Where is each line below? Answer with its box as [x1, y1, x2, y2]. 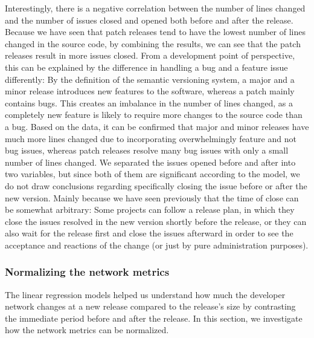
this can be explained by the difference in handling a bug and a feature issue [5, 60, 288, 73]
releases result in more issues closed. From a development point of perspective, [5, 49, 295, 62]
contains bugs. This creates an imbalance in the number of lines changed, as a [5, 96, 293, 109]
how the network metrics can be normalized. [5, 323, 169, 336]
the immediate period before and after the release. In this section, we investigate [5, 311, 303, 324]
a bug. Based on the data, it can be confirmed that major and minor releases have [5, 120, 309, 132]
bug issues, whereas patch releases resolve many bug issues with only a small [5, 144, 289, 157]
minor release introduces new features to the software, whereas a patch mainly [5, 85, 295, 97]
